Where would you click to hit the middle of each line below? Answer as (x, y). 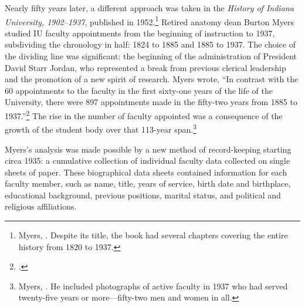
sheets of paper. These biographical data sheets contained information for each (146, 172)
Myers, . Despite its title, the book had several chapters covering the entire (153, 235)
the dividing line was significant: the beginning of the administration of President (151, 56)
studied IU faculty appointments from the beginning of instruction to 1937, (140, 33)
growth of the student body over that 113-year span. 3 (101, 128)
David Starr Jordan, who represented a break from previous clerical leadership (145, 67)
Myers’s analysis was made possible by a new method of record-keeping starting (148, 149)
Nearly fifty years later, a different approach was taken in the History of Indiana (149, 8)
